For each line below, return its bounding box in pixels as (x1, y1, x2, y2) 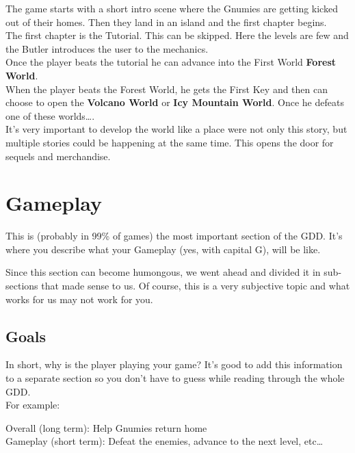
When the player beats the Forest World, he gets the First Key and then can (5, 81, 328, 96)
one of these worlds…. (5, 108, 95, 122)
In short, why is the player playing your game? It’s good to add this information (5, 357, 343, 372)
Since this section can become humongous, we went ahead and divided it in (5, 265, 321, 279)
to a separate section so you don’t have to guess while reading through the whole (5, 371, 345, 385)
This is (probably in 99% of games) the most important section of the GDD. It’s (5, 229, 343, 243)
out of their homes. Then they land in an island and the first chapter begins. (5, 14, 327, 29)
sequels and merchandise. (5, 148, 111, 163)
